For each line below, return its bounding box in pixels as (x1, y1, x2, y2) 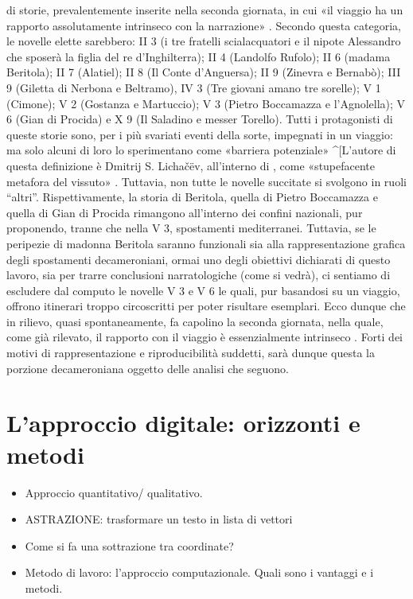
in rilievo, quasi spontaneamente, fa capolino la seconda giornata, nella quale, (6, 313, 384, 329)
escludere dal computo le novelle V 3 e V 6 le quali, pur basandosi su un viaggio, (6, 282, 400, 298)
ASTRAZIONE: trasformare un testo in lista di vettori (25, 511, 293, 527)
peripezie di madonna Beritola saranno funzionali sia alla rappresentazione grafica (6, 235, 406, 251)
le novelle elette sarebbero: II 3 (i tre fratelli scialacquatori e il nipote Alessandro (6, 33, 401, 49)
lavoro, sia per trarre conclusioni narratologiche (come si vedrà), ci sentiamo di (6, 266, 391, 283)
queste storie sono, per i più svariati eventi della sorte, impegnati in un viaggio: (6, 126, 393, 142)
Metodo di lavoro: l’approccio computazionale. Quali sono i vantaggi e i (25, 564, 374, 581)
